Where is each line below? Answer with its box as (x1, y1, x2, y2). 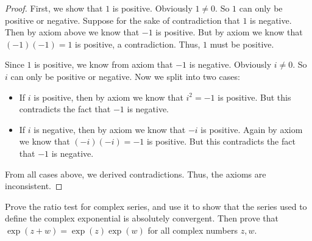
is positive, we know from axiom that (34, 58, 173, 71)
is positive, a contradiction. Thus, (75, 37, 200, 50)
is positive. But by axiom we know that (155, 26, 303, 38)
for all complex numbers (147, 223, 238, 236)
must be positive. (210, 37, 274, 50)
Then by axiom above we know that (5, 26, 140, 38)
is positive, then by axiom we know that (34, 90, 183, 103)
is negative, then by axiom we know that (34, 123, 186, 135)
